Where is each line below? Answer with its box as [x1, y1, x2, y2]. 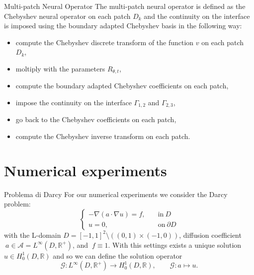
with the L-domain [4, 229, 61, 240]
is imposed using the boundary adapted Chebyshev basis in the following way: [4, 20, 242, 31]
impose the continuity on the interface [15, 97, 132, 108]
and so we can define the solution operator [53, 250, 182, 261]
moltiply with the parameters [15, 63, 105, 73]
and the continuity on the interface [144, 10, 250, 21]
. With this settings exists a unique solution [108, 239, 242, 250]
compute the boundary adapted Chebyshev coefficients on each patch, [15, 80, 229, 91]
